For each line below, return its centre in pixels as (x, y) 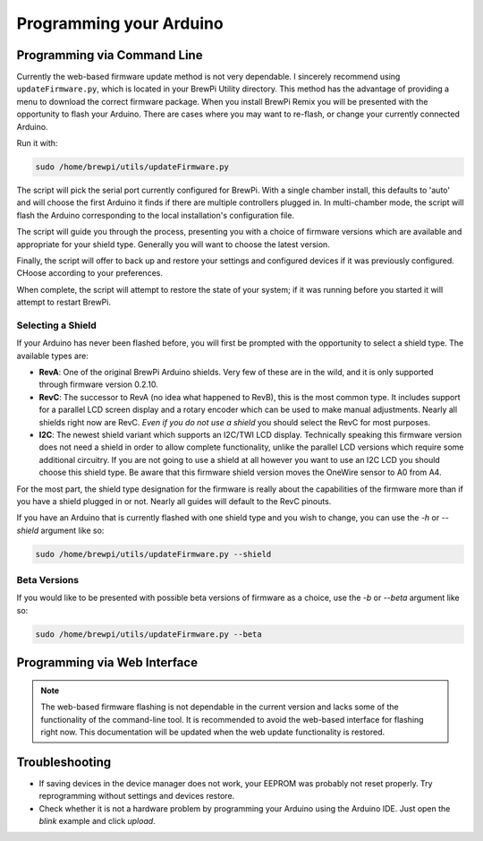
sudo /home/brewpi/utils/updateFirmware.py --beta (149, 634)
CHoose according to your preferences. (89, 273)
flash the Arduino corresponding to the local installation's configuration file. (156, 215)
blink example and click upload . (97, 821)
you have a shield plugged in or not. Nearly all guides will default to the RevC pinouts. (174, 501)
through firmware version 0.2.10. (98, 384)
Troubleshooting (64, 762)
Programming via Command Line (110, 55)
